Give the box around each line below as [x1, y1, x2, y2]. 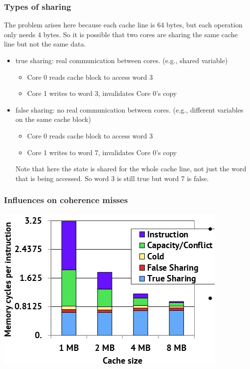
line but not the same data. [4, 39, 86, 49]
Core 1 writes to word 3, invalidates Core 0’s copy [27, 88, 177, 98]
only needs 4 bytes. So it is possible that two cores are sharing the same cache [4, 29, 238, 39]
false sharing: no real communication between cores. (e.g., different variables [15, 104, 244, 115]
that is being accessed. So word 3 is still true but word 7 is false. [15, 173, 209, 183]
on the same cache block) [15, 114, 91, 124]
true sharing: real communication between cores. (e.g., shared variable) [15, 55, 228, 65]
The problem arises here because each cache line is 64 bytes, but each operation [4, 20, 243, 30]
